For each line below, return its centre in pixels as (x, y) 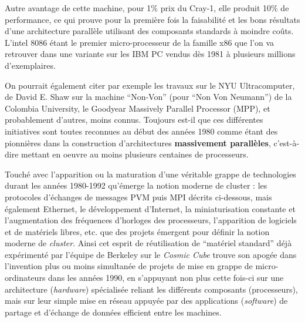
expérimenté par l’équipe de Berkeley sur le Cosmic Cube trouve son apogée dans (151, 254)
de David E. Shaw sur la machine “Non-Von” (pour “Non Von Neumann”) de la (148, 97)
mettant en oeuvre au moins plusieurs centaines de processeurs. (135, 154)
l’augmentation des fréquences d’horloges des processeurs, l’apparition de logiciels (151, 220)
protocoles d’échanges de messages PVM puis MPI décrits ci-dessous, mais (138, 197)
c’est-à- (287, 142)
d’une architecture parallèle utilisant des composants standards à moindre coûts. (149, 31)
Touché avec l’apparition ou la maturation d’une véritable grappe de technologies (150, 174)
